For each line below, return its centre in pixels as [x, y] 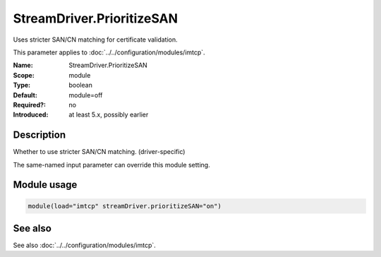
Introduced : [31, 115]
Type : [22, 85]
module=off [86, 95]
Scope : [24, 75]
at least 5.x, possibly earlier [109, 115]
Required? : [29, 104]
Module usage [45, 185]
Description [40, 135]
